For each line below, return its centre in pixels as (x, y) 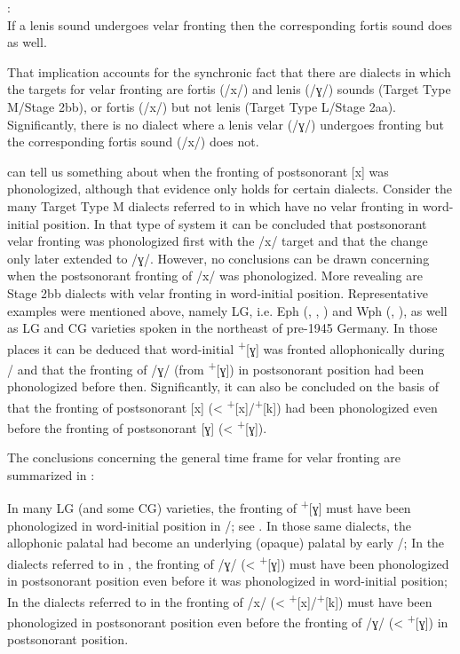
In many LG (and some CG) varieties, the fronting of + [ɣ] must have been (209, 507)
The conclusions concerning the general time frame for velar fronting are (204, 457)
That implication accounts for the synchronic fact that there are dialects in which (229, 71)
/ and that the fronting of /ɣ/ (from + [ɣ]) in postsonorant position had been (216, 367)
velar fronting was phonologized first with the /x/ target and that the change (218, 241)
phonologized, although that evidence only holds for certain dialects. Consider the (230, 189)
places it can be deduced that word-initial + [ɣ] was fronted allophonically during (226, 347)
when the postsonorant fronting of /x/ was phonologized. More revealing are (215, 276)
